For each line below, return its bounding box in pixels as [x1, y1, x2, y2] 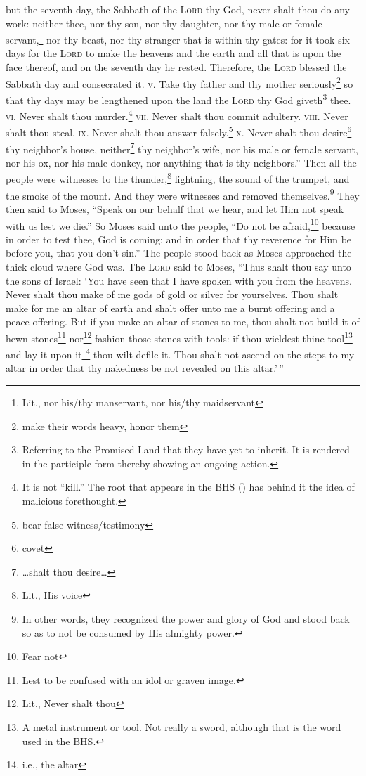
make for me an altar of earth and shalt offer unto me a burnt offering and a [6, 300, 335, 315]
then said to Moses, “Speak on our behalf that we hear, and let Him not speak [6, 201, 344, 216]
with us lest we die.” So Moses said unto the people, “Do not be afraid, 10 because [6, 216, 355, 233]
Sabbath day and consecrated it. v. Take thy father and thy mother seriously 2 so [6, 74, 353, 91]
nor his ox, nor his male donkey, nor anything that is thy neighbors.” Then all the [6, 155, 357, 169]
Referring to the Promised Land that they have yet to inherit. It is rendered [22, 442, 350, 457]
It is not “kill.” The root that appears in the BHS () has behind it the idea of [22, 479, 355, 494]
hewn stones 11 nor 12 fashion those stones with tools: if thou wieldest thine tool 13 [6, 328, 353, 345]
